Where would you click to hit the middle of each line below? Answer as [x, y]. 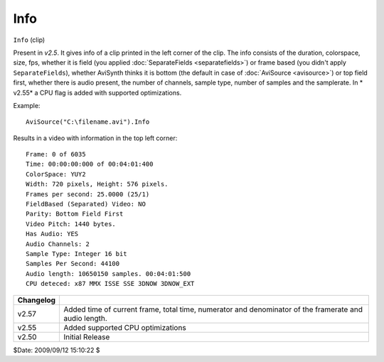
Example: [27, 105]
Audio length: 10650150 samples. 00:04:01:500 [108, 273]
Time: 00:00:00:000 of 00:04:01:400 [90, 164]
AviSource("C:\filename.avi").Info [88, 122]
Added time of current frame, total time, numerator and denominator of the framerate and [213, 309]
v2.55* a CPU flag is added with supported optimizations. [97, 92]
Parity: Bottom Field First [75, 214]
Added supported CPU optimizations [125, 327]
